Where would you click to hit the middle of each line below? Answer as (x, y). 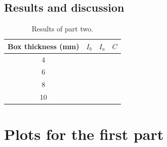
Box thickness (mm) (44, 46)
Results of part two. (62, 29)
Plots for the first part (84, 134)
